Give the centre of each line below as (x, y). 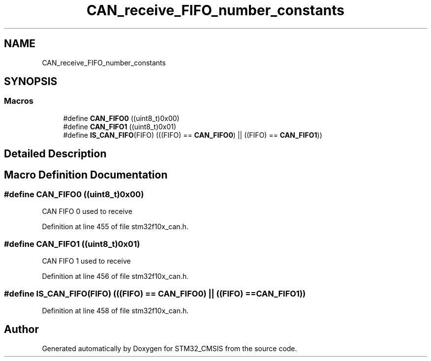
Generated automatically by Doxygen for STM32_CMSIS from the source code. (169, 348)
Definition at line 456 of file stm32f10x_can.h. (115, 276)
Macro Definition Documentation (86, 175)
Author (21, 330)
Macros (19, 101)
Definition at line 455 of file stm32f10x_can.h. (115, 227)
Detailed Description (55, 154)
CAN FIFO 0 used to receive (87, 211)
